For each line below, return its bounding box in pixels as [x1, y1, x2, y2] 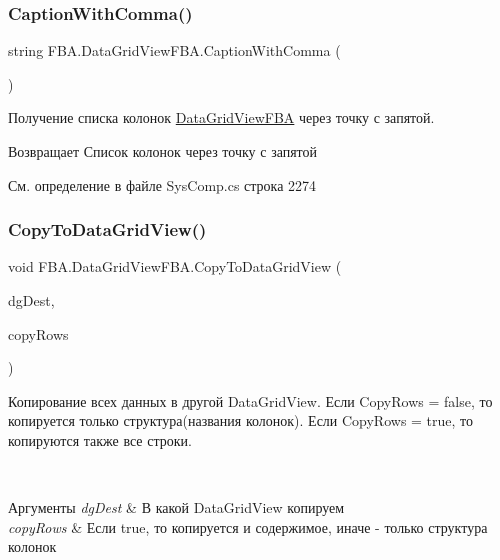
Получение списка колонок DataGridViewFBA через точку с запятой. [8, 107, 435, 128]
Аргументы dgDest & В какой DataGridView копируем [8, 497, 345, 518]
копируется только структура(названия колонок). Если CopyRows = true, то [8, 410, 474, 431]
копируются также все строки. [8, 429, 192, 450]
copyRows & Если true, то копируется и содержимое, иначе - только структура [8, 516, 488, 537]
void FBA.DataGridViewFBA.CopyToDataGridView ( [8, 256, 342, 277]
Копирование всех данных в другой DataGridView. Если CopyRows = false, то [8, 390, 493, 411]
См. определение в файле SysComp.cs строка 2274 [8, 174, 317, 195]
